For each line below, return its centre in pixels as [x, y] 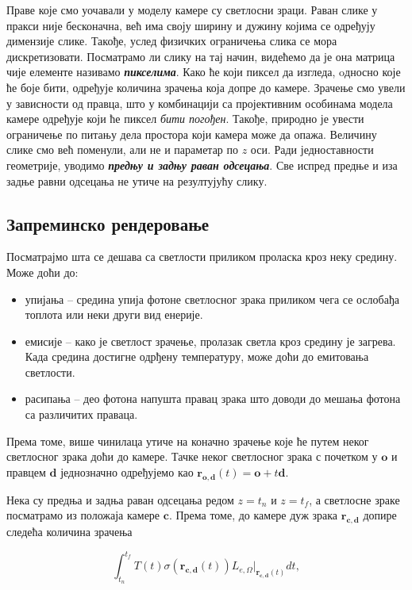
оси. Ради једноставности [312, 149]
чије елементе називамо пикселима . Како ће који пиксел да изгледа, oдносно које [204, 72]
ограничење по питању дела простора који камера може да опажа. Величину [192, 134]
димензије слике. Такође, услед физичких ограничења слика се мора [172, 41]
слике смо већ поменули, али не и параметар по [123, 149]
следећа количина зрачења [69, 532]
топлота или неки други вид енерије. [114, 314]
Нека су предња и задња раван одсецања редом [120, 499]
